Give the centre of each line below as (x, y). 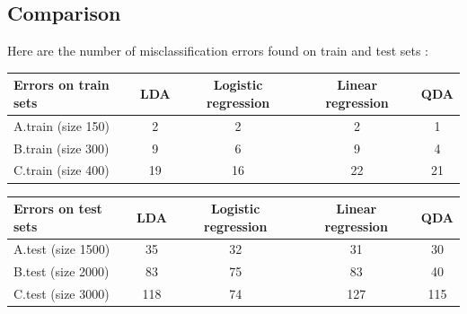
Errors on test (58, 209)
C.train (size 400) (62, 170)
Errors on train (62, 85)
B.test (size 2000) (62, 271)
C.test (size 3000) (62, 294)
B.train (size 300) (62, 148)
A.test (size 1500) (62, 249)
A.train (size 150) (62, 125)
